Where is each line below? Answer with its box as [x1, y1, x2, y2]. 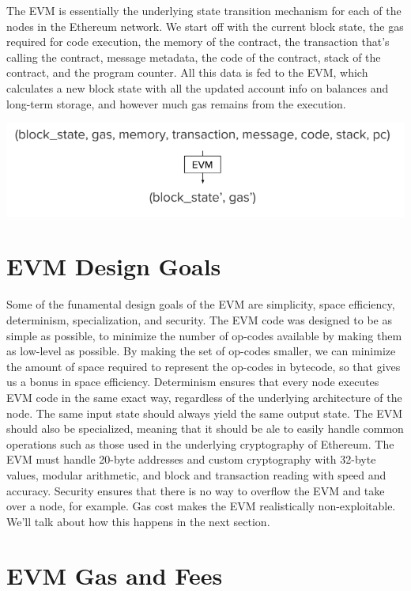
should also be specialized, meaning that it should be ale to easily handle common [6, 420, 404, 437]
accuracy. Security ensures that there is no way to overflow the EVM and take [6, 482, 385, 498]
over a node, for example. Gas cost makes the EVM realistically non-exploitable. [6, 498, 396, 514]
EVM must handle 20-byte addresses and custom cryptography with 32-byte [6, 451, 376, 468]
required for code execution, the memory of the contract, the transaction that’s [6, 33, 390, 50]
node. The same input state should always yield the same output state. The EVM [6, 404, 403, 421]
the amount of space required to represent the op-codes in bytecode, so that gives [6, 358, 401, 374]
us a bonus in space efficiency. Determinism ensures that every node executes [6, 373, 379, 390]
